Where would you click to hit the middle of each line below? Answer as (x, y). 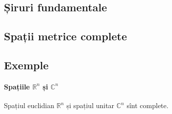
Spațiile (17, 86)
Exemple (26, 65)
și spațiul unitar (90, 105)
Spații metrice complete (66, 36)
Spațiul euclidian (29, 105)
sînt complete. (147, 105)
